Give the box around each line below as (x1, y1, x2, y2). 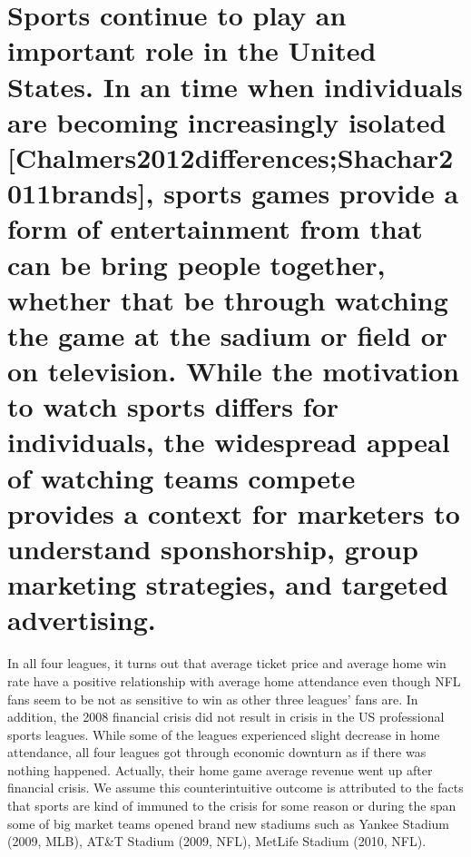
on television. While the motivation (7, 352, 459, 389)
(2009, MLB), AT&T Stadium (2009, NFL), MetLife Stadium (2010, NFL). (7, 832, 427, 851)
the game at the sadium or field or (7, 316, 448, 353)
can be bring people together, (7, 245, 386, 282)
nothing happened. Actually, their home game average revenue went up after (7, 760, 433, 779)
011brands (7, 174, 138, 212)
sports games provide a (163, 174, 459, 212)
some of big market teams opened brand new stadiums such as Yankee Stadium (7, 813, 450, 832)
